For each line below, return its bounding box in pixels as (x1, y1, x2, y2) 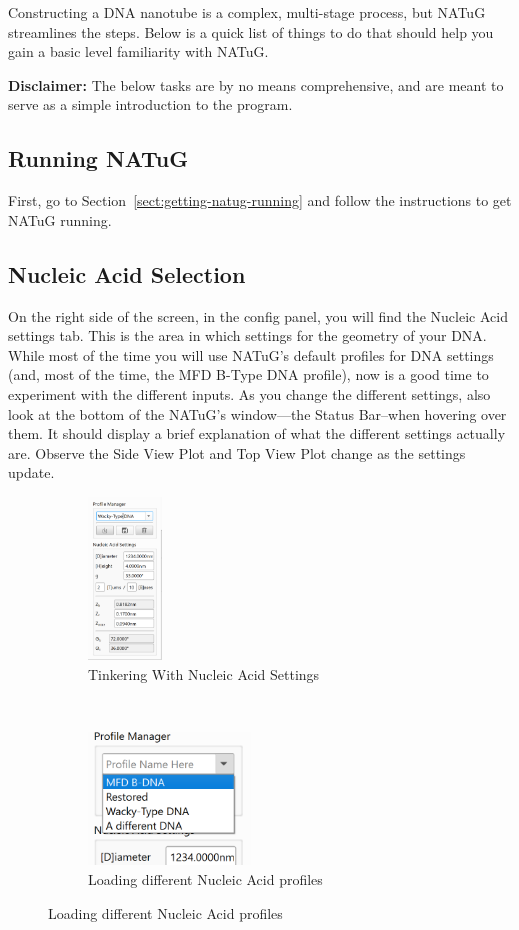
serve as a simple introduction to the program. (8, 94, 293, 115)
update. (8, 462, 55, 483)
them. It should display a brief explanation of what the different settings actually (8, 423, 506, 444)
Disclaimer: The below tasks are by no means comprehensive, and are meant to (8, 74, 504, 95)
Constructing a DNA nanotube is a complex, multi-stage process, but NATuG (8, 2, 486, 22)
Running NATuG (8, 143, 189, 174)
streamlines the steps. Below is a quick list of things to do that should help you (8, 21, 494, 42)
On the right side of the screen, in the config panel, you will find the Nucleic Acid (8, 305, 508, 326)
